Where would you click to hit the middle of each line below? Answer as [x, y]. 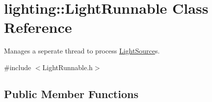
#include [18, 67]
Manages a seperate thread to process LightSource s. [82, 51]
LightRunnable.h [67, 67]
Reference [38, 27]
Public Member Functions [71, 93]
